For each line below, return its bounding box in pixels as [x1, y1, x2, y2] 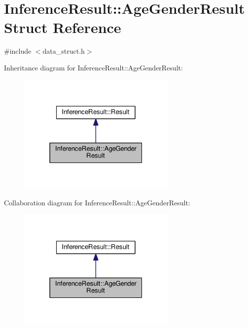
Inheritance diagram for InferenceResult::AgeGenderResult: [4, 62, 183, 72]
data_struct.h [42, 46, 85, 56]
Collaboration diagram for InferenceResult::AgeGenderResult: [4, 197, 190, 208]
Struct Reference [4, 17, 121, 37]
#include [4, 46, 32, 56]
